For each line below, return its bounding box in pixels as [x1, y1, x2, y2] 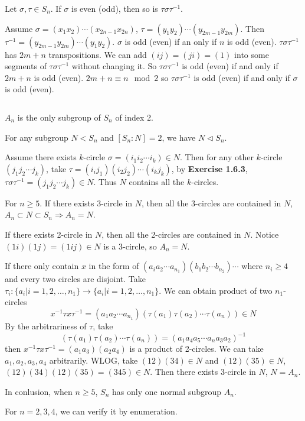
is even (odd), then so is [71, 2, 158, 14]
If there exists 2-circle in [5, 228, 93, 240]
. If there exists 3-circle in [40, 196, 133, 209]
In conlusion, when [5, 385, 73, 397]
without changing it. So [71, 60, 157, 72]
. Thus [93, 175, 117, 187]
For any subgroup [5, 131, 68, 143]
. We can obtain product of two [159, 284, 273, 296]
